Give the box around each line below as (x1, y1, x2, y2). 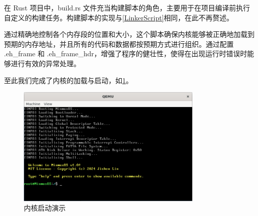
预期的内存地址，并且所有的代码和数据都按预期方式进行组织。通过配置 (4, 38, 234, 49)
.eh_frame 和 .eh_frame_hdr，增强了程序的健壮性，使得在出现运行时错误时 (4, 48, 247, 59)
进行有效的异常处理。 (10, 58, 81, 68)
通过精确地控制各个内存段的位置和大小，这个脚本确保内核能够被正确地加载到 (4, 29, 255, 39)
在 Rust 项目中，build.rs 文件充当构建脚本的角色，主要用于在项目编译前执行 (4, 2, 250, 12)
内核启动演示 (24, 203, 66, 213)
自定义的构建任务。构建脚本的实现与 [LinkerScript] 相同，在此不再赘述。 (4, 12, 234, 22)
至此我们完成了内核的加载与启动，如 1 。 (4, 75, 133, 85)
